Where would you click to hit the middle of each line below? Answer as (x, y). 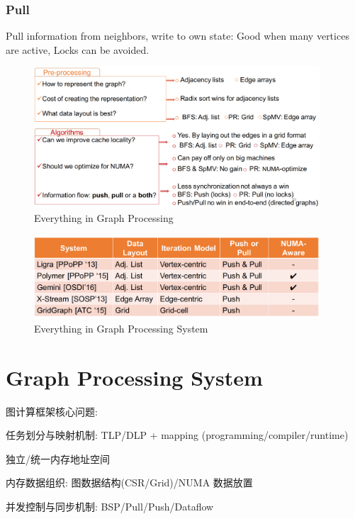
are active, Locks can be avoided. (78, 49)
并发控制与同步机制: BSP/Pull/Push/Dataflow (110, 506)
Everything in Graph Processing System (121, 328)
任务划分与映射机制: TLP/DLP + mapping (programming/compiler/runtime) (177, 435)
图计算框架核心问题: (52, 411)
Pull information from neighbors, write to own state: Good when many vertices (177, 36)
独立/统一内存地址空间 (58, 458)
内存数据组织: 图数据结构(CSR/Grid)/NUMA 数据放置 (129, 482)
